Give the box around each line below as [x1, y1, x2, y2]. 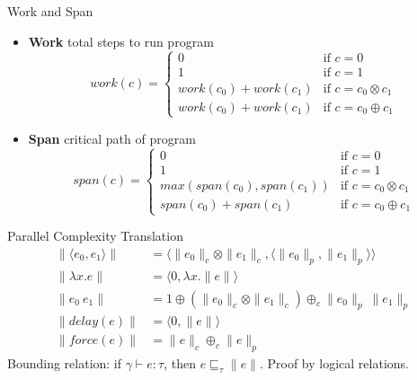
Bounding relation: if [7, 354, 122, 373]
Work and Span [7, 2, 93, 20]
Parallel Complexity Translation [7, 226, 183, 245]
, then [164, 354, 196, 373]
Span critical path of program [28, 128, 196, 147]
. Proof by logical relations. [259, 354, 409, 373]
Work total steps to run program [28, 31, 214, 50]
